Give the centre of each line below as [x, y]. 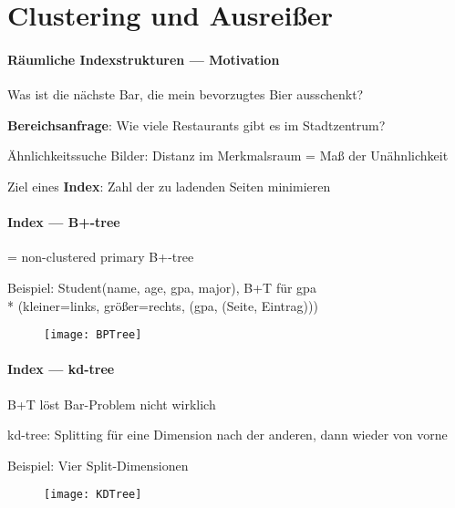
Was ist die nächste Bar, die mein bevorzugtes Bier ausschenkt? [186, 94]
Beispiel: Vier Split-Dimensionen [98, 465]
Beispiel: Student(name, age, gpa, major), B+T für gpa [162, 287]
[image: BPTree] [93, 335]
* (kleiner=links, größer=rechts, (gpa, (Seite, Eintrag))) [163, 305]
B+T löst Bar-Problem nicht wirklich [112, 404]
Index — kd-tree [61, 369]
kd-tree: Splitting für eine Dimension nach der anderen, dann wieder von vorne [227, 435]
